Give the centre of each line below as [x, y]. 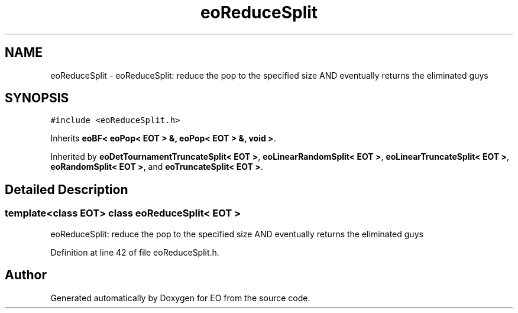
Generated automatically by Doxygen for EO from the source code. [180, 298]
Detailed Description [67, 189]
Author [26, 275]
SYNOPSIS [37, 98]
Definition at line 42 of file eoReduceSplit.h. [135, 252]
